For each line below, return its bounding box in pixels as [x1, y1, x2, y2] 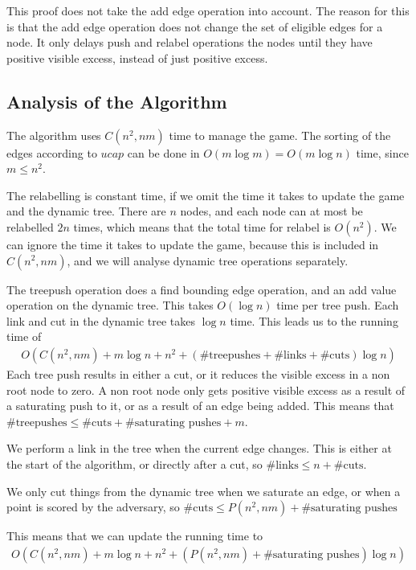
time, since [356, 144, 409, 161]
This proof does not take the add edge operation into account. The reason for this [6, 2, 410, 18]
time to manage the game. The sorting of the [169, 126, 391, 143]
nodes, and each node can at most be [180, 203, 363, 219]
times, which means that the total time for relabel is [73, 218, 331, 235]
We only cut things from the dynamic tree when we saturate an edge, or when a [6, 482, 401, 499]
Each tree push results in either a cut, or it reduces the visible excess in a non [6, 365, 390, 382]
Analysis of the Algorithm [6, 88, 227, 113]
